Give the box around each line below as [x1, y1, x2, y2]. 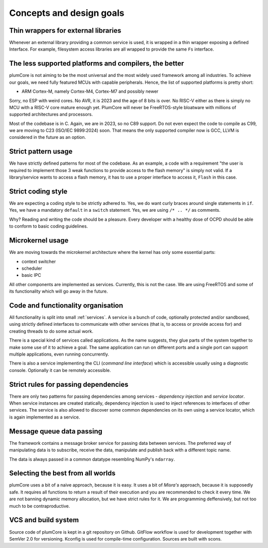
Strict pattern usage [9, 147, 73, 156]
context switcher [21, 258, 56, 264]
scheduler [21, 265, 42, 271]
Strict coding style [9, 187, 68, 195]
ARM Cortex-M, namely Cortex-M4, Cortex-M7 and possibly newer [21, 88, 159, 94]
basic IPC [21, 272, 42, 278]
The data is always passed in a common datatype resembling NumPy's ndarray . [9, 456, 175, 462]
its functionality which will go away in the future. [9, 288, 108, 295]
